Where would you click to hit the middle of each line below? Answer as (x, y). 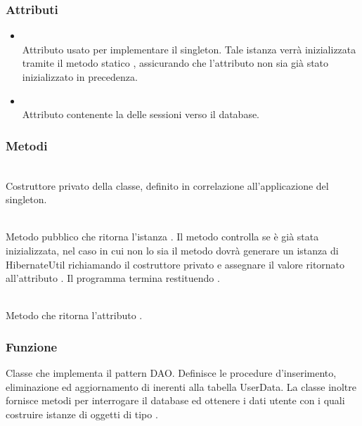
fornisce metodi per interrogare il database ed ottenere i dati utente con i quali (175, 400)
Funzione (32, 346)
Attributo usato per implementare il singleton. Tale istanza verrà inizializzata (189, 49)
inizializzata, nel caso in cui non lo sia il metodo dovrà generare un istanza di (172, 250)
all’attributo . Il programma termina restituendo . (113, 278)
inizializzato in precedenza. (80, 77)
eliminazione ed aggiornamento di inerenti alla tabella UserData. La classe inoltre (181, 386)
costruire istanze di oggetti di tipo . (82, 414)
